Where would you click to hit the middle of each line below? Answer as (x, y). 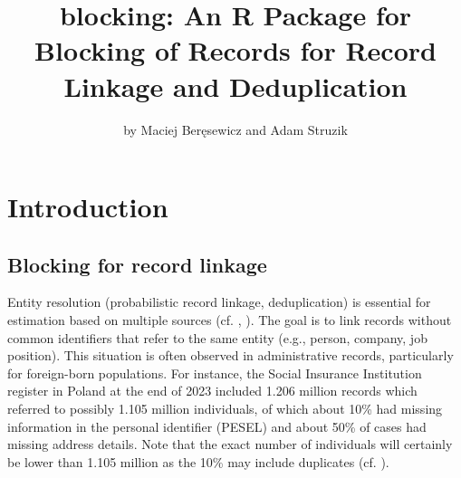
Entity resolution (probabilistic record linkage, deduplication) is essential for (219, 302)
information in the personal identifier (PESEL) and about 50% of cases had (217, 426)
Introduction (88, 207)
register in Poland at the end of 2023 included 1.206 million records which (212, 391)
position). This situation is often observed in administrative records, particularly (230, 355)
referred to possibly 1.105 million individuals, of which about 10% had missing (225, 409)
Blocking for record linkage (137, 264)
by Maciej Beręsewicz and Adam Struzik (235, 129)
